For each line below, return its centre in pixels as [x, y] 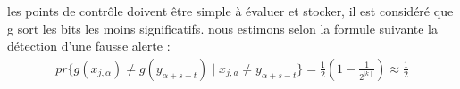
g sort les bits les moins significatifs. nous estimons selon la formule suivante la [223, 28]
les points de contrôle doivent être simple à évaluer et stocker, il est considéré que [230, 11]
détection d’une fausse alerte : [89, 46]
